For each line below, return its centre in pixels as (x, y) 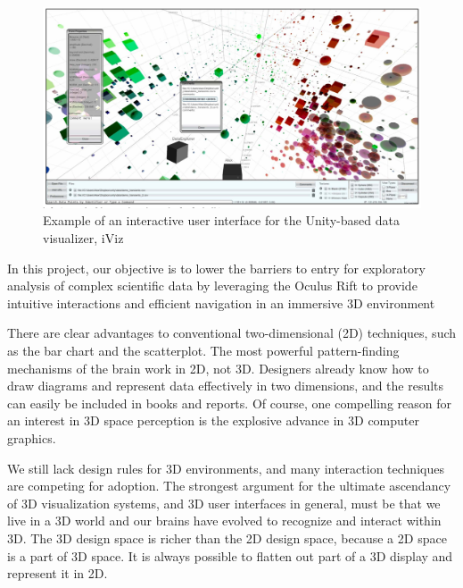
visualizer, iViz (83, 238)
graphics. (32, 437)
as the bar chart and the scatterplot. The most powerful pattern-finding (203, 350)
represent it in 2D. (58, 573)
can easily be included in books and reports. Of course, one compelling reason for (229, 403)
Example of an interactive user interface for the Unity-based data (221, 220)
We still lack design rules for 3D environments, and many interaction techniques (226, 468)
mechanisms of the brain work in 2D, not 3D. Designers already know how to (218, 368)
